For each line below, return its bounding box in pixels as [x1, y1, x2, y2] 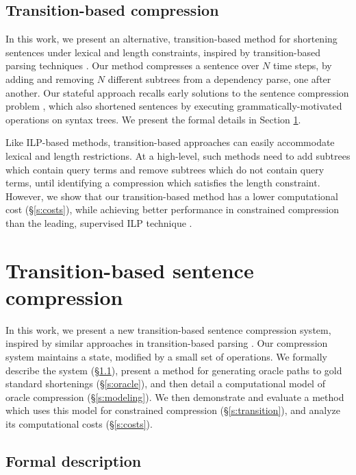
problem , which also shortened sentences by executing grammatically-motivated [5, 99, 342, 113]
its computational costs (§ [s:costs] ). [5, 416, 153, 430]
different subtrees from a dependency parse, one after [107, 71, 331, 86]
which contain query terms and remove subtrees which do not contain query [5, 162, 325, 176]
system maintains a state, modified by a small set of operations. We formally [5, 350, 327, 364]
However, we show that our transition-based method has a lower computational [5, 188, 338, 203]
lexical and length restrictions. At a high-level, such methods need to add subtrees [5, 148, 351, 162]
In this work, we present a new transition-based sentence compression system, [5, 322, 331, 337]
